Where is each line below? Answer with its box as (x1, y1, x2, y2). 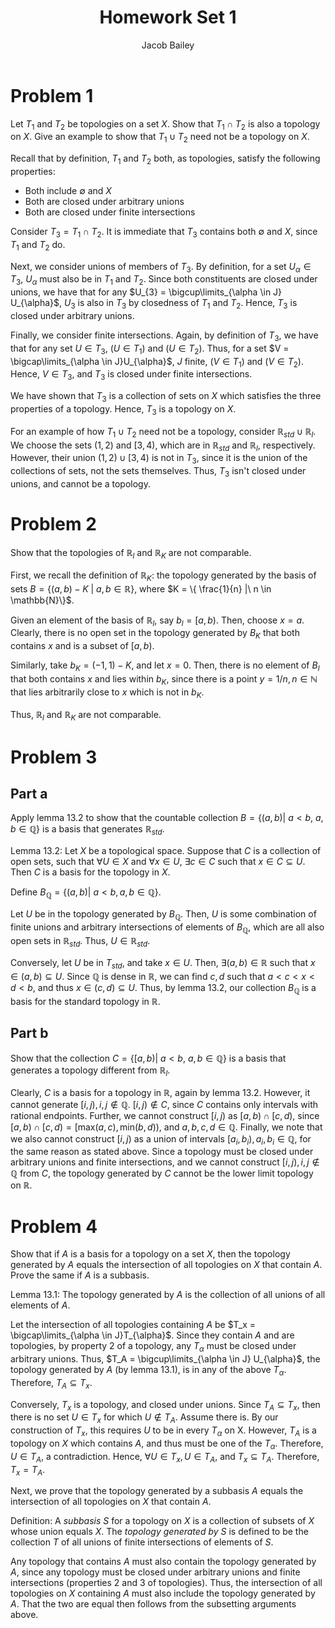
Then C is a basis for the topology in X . (10, 866, 171, 878)
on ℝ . (10, 1179, 33, 1191)
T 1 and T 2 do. (10, 238, 66, 253)
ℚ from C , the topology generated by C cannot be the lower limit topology (10, 1167, 314, 1180)
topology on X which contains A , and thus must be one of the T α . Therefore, (10, 1437, 324, 1451)
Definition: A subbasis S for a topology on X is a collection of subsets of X (10, 1515, 315, 1527)
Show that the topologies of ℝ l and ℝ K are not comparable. (10, 546, 252, 561)
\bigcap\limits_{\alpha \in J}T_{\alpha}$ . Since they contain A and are (10, 1329, 295, 1341)
